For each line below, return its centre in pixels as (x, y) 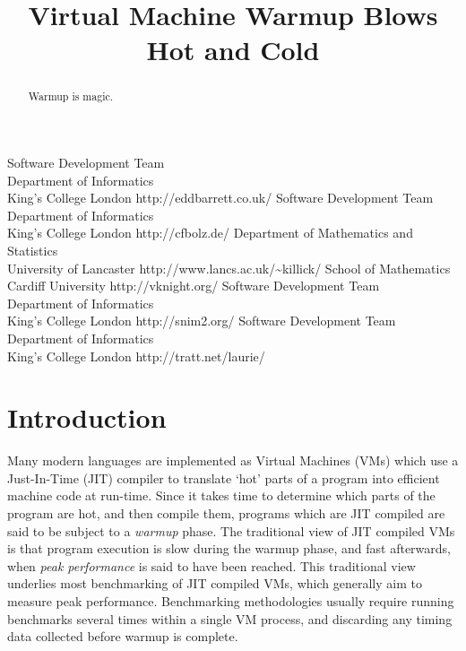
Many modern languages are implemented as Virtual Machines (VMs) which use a (233, 460)
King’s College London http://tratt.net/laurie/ (136, 356)
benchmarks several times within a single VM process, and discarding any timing (230, 618)
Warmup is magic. (71, 96)
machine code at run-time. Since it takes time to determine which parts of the (221, 495)
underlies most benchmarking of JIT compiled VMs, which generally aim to (215, 583)
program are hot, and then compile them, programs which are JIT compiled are (226, 513)
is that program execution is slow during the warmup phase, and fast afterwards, (229, 548)
